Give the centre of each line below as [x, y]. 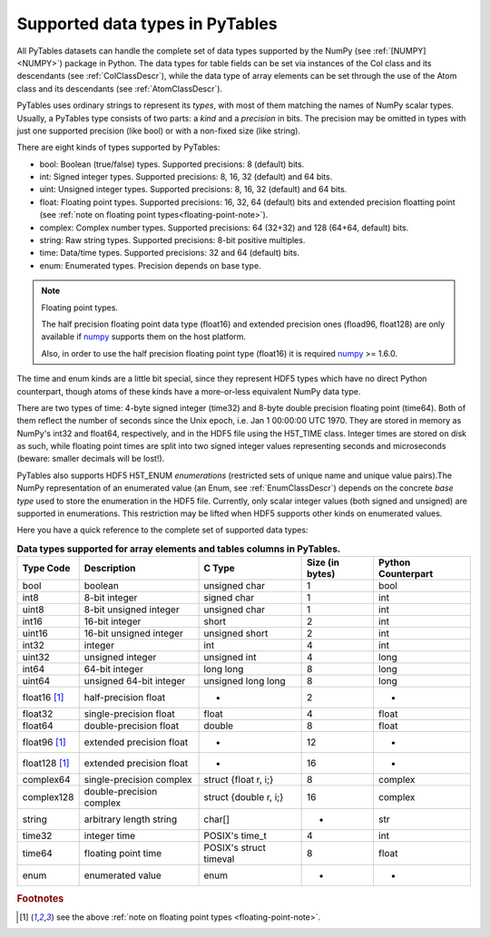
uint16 [35, 633]
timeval [219, 859]
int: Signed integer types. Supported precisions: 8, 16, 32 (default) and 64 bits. [186, 177]
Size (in [323, 562]
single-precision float [130, 714]
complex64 [47, 780]
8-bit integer [111, 598]
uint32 [36, 658]
